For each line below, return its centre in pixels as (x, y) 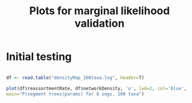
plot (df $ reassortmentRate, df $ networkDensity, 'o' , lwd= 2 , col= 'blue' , (96, 88)
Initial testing (39, 57)
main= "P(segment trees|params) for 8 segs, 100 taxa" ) (75, 94)
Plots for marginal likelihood (100, 11)
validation (100, 23)
